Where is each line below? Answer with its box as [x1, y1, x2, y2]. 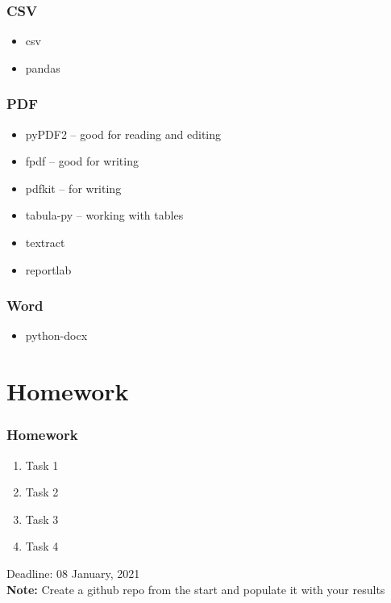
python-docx [25, 327, 88, 344]
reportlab [25, 261, 72, 278]
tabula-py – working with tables [25, 207, 184, 224]
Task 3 [25, 510, 59, 527]
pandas [25, 59, 60, 76]
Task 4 [25, 538, 59, 555]
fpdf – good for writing [25, 153, 139, 170]
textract [25, 234, 65, 250]
